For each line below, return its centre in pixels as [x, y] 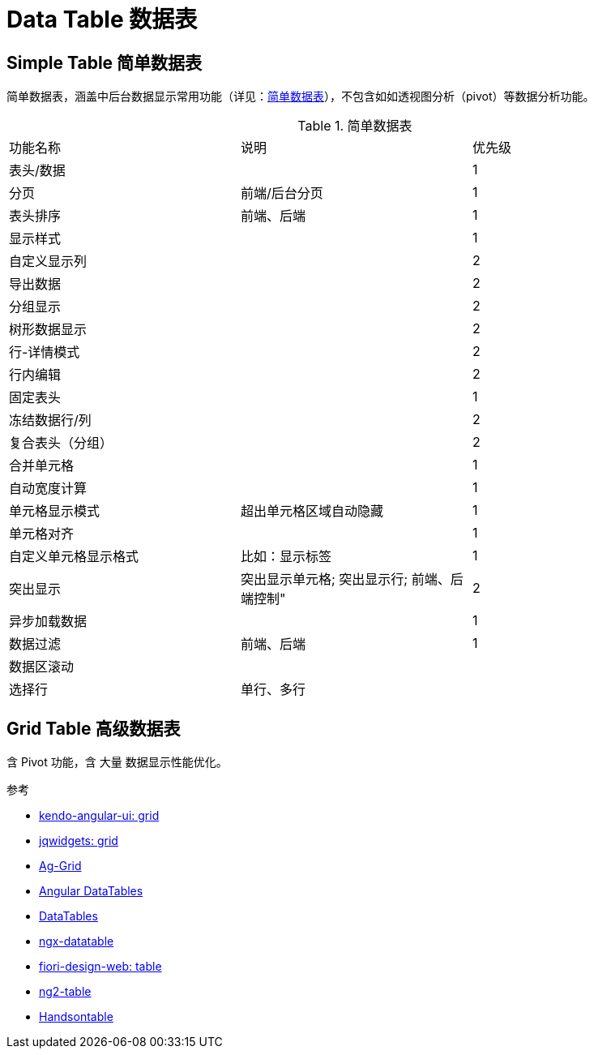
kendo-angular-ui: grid [99, 816]
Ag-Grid [60, 866]
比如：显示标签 [286, 557]
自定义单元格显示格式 [74, 557]
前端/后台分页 [282, 193]
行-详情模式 [45, 352]
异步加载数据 [48, 622]
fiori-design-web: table [100, 967]
